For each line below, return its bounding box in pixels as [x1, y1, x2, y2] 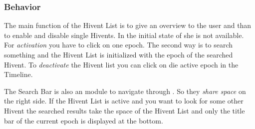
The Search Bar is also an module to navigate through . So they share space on [4, 85, 246, 96]
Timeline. [4, 69, 33, 79]
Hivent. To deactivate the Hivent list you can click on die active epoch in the [4, 59, 239, 69]
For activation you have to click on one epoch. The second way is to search [4, 39, 233, 50]
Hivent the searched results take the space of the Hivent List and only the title [4, 105, 245, 115]
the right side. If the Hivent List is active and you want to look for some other [4, 95, 244, 106]
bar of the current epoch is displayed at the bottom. [4, 115, 163, 125]
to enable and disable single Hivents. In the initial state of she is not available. [4, 29, 244, 40]
